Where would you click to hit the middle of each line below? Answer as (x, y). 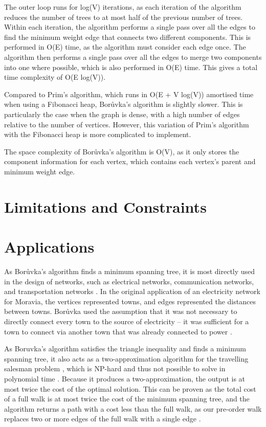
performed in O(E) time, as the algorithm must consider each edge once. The (125, 47)
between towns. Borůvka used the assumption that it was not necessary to (121, 311)
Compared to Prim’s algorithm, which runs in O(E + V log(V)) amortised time (129, 94)
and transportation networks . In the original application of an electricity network (132, 291)
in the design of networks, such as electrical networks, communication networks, (129, 281)
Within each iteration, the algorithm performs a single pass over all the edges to (130, 27)
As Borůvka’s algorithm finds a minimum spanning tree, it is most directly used (130, 271)
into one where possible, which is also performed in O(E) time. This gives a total (131, 67)
